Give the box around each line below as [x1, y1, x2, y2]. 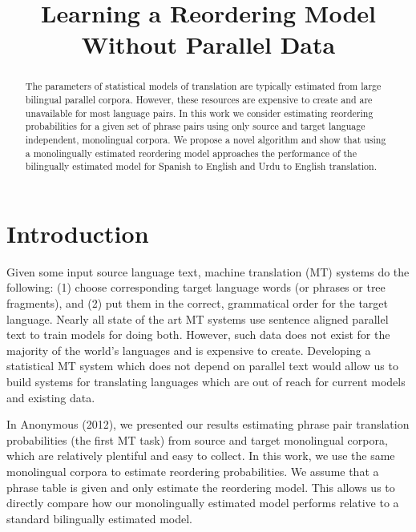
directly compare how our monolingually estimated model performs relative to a [6, 494, 399, 511]
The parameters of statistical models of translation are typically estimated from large [25, 79, 382, 93]
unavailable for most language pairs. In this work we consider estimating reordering [25, 106, 374, 119]
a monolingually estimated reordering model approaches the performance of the [25, 146, 357, 159]
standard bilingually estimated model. [6, 510, 193, 526]
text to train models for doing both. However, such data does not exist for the [6, 326, 390, 343]
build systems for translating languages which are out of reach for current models [6, 373, 406, 390]
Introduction [6, 216, 149, 249]
